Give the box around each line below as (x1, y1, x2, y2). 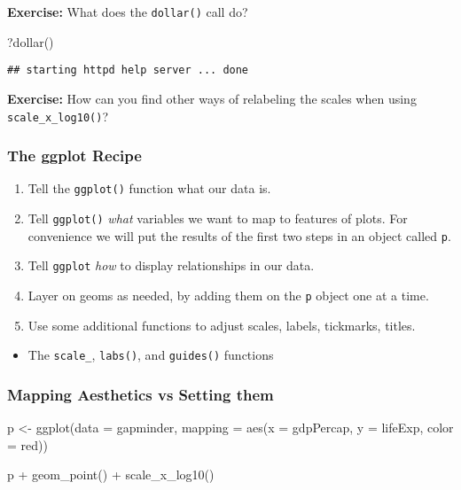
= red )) (7, 435, 48, 454)
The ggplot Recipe (7, 144, 142, 167)
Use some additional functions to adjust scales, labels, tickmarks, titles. (27, 315, 416, 334)
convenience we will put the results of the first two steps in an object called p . (27, 226, 451, 245)
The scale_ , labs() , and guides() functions (27, 346, 274, 364)
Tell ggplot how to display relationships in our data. (27, 256, 315, 275)
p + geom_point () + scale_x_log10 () (7, 465, 215, 484)
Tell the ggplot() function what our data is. (27, 179, 271, 198)
